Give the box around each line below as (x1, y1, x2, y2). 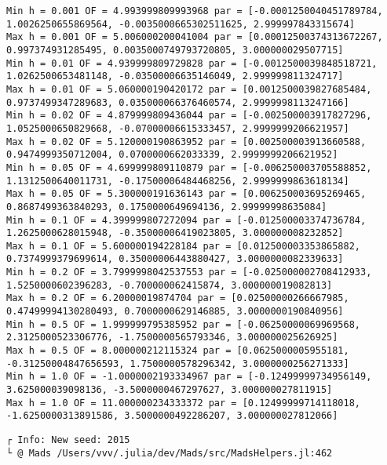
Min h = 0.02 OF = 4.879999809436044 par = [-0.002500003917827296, (6, 110, 372, 122)
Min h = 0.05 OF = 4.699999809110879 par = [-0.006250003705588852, (6, 162, 372, 173)
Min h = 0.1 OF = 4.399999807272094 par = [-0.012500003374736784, (6, 214, 367, 226)
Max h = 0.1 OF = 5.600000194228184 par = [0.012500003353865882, (6, 240, 361, 252)
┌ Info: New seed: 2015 (6, 434, 130, 445)
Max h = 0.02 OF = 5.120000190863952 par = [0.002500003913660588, (6, 136, 367, 147)
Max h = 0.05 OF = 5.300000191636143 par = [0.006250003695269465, (6, 188, 367, 200)
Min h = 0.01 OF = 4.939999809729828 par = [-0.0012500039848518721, (6, 57, 378, 69)
